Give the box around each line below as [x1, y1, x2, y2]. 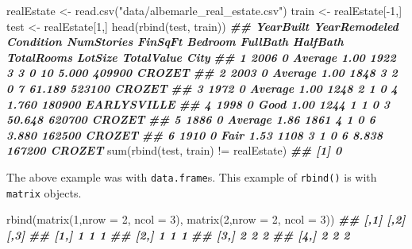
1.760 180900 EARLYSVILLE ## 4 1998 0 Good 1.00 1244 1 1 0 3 [6, 95, 391, 112]
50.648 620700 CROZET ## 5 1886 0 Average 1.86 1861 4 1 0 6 [6, 111, 375, 128]
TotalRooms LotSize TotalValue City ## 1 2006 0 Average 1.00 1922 [6, 48, 396, 65]
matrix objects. [6, 184, 82, 201]
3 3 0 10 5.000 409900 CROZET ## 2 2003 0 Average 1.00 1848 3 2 [6, 64, 398, 81]
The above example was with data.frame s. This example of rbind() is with [6, 168, 377, 185]
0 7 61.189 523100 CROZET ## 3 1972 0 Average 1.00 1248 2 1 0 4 [6, 79, 398, 96]
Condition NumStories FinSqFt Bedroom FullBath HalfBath [6, 33, 344, 50]
